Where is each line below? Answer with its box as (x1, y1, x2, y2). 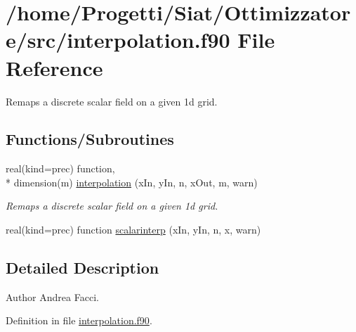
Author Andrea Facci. (6, 289, 99, 304)
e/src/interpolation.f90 (6, 25, 230, 54)
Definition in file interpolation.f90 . (6, 313, 152, 328)
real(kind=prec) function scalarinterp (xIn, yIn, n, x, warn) (6, 222, 261, 237)
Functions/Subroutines (6, 128, 174, 150)
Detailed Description (6, 257, 159, 279)
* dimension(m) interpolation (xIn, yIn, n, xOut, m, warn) (6, 174, 258, 189)
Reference (6, 53, 103, 82)
